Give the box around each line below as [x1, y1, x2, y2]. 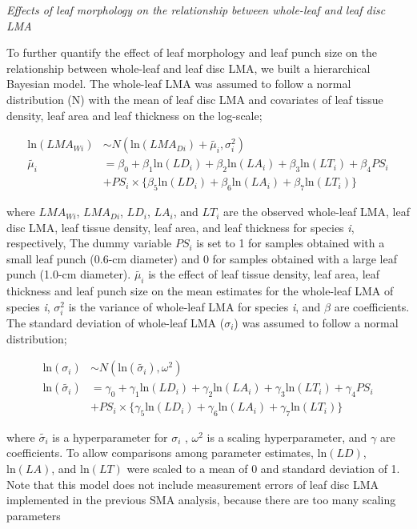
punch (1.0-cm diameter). [6, 266, 131, 283]
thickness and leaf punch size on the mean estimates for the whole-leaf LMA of [6, 283, 394, 299]
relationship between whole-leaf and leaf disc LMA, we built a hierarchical [6, 59, 371, 76]
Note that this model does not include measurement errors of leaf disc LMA [6, 475, 379, 492]
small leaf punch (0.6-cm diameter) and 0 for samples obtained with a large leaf [6, 250, 397, 267]
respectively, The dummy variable [6, 234, 172, 251]
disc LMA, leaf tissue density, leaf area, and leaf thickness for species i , [6, 218, 355, 235]
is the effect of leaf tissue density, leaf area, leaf [148, 266, 380, 283]
